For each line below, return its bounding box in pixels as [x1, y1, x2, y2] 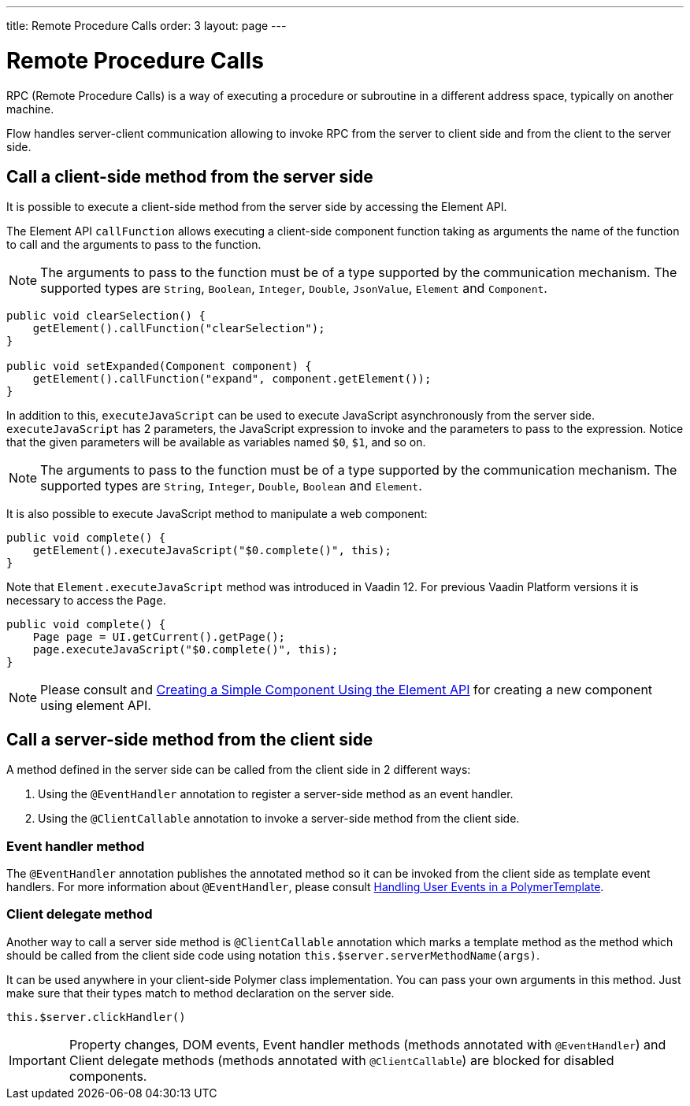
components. [69, 1067, 147, 1084]
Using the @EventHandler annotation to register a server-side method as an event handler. [38, 787, 514, 801]
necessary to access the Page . [6, 594, 166, 608]
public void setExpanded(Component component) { [6, 360, 312, 373]
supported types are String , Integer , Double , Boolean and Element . [40, 478, 422, 494]
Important [9, 1052, 66, 1068]
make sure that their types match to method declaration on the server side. [6, 986, 395, 1000]
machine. [6, 102, 54, 116]
